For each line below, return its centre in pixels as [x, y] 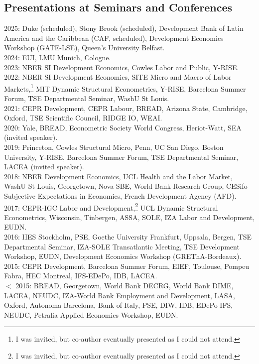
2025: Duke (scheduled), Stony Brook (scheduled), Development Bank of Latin [124, 28]
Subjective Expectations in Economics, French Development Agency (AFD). [120, 195]
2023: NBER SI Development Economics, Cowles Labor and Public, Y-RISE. [122, 67]
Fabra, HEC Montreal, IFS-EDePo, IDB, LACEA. [81, 276]
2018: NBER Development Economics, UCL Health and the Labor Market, [118, 176]
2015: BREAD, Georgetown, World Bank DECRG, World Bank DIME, [125, 285]
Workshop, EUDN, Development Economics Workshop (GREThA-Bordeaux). [123, 256]
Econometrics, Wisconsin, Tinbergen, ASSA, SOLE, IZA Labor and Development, [129, 217]
